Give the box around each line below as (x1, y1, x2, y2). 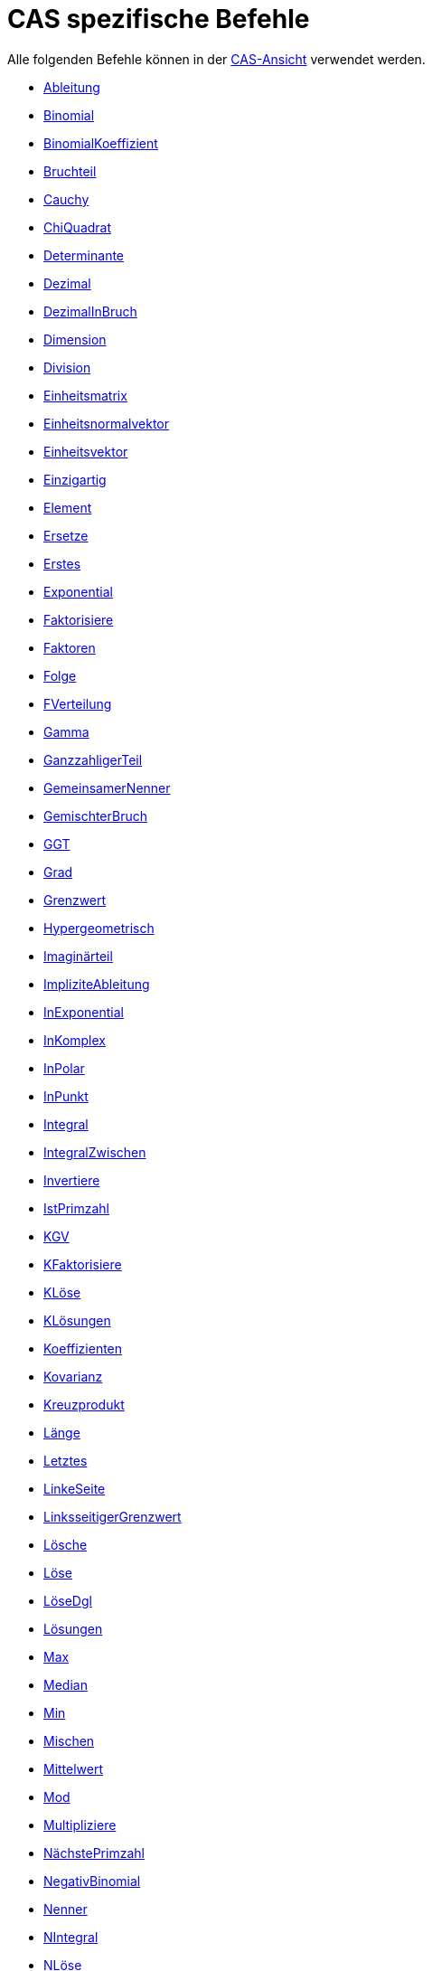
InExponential (43, 1004, 124, 1020)
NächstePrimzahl (43, 1844, 145, 1861)
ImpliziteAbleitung (43, 976, 150, 992)
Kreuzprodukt (43, 1396, 125, 1412)
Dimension (43, 331, 107, 347)
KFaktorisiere (43, 1256, 122, 1272)
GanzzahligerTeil (43, 751, 143, 768)
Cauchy (43, 191, 89, 207)
